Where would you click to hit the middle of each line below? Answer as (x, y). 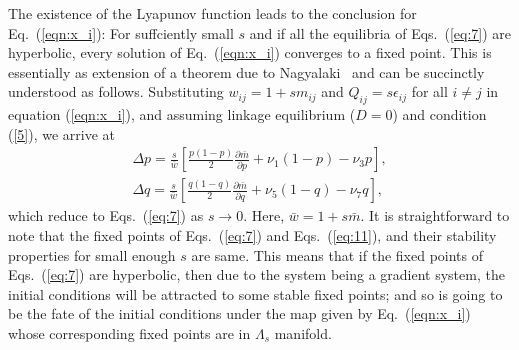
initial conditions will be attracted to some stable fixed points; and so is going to (255, 293)
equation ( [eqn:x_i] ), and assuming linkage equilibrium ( (182, 114)
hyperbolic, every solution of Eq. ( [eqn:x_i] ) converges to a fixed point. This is (250, 52)
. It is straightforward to (435, 215)
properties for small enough (92, 254)
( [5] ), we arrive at (62, 133)
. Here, (264, 215)
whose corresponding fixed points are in (129, 332)
